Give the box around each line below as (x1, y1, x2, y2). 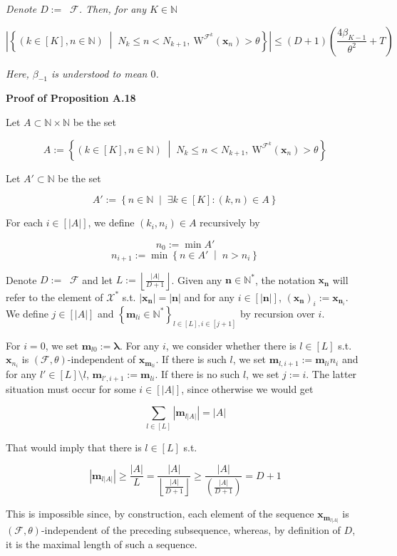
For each (6, 215, 43, 230)
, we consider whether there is (165, 337, 297, 352)
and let (82, 272, 113, 287)
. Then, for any (78, 1, 146, 16)
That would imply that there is (6, 439, 142, 454)
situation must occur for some (6, 381, 136, 396)
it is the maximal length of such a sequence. (6, 536, 197, 551)
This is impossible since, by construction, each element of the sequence (6, 506, 314, 521)
